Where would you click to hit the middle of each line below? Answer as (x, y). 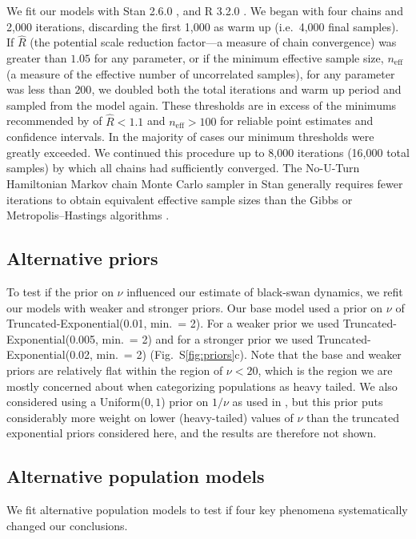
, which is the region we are (325, 370)
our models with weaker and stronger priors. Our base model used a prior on (195, 307)
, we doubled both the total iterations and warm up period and (246, 89)
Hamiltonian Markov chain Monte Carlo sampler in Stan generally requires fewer (205, 183)
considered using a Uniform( (76, 402)
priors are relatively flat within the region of (115, 370)
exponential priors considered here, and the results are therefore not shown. (192, 433)
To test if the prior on (60, 291)
